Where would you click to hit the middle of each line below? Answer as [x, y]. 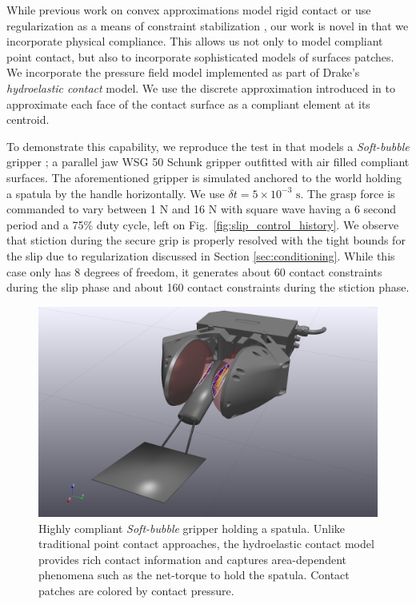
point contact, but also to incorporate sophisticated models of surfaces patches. [200, 56]
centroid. [28, 119]
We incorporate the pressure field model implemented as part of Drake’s [183, 72]
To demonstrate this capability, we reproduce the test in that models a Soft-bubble [208, 146]
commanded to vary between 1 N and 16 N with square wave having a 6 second [202, 209]
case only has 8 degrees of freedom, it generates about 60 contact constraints [194, 271]
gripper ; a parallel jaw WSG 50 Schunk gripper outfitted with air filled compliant [208, 162]
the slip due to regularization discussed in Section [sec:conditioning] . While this [201, 255]
